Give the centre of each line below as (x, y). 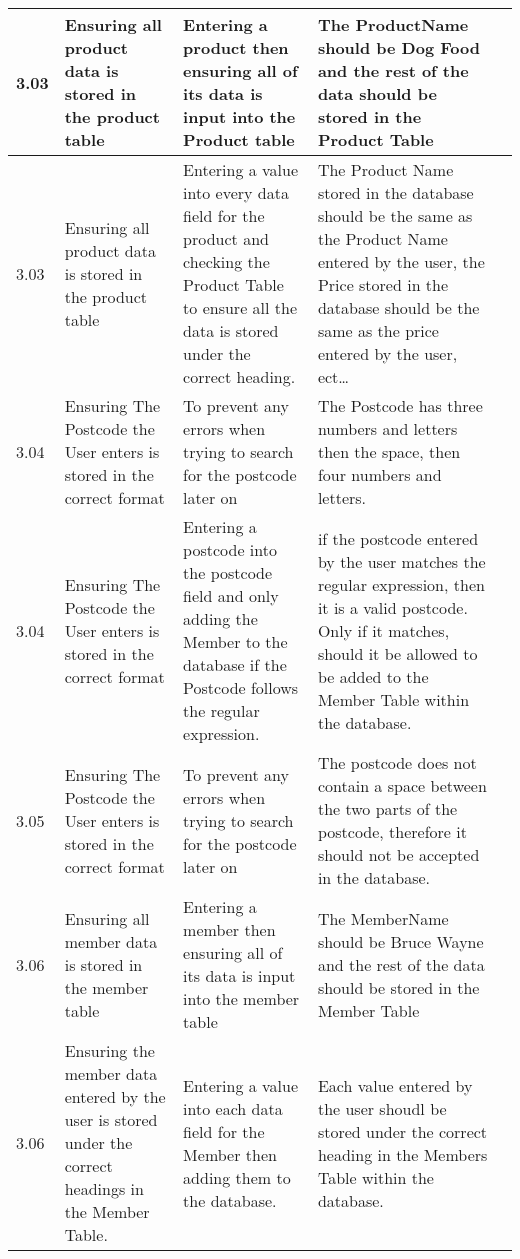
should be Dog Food (398, 47)
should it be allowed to (397, 653)
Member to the (235, 641)
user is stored (111, 1119)
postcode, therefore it (392, 831)
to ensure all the (240, 307)
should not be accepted (398, 854)
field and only (231, 595)
